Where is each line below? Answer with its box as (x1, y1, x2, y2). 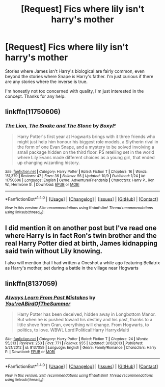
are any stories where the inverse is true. (5, 79, 88, 84)
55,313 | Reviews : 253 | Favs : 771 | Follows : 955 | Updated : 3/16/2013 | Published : (5, 341, 143, 346)
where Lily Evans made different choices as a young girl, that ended (17, 154, 155, 160)
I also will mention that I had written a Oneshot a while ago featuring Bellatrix (5, 260, 160, 266)
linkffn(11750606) (5, 108, 61, 116)
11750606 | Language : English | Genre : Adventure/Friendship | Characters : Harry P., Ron (5, 178, 155, 183)
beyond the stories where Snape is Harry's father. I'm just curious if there (5, 73, 154, 79)
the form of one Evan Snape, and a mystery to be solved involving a (17, 144, 155, 150)
